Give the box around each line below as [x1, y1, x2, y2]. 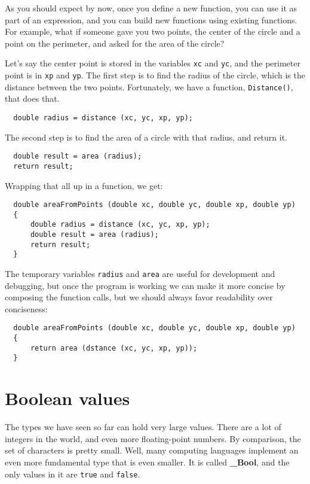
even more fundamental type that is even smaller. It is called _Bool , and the [5, 456, 290, 468]
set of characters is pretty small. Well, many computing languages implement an [5, 444, 299, 456]
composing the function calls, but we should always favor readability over [5, 291, 273, 303]
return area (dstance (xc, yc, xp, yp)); [30, 343, 198, 352]
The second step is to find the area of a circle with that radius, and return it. [5, 130, 288, 143]
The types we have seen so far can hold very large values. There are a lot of [5, 421, 281, 433]
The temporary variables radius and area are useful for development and [5, 267, 275, 280]
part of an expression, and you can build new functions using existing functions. [5, 13, 297, 26]
